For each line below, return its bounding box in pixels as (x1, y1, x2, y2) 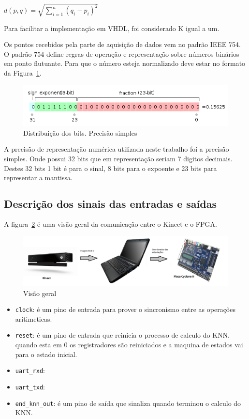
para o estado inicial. (15, 349, 77, 359)
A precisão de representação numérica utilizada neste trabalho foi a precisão (4, 144, 229, 154)
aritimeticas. (15, 313, 52, 324)
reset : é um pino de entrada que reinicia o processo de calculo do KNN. (15, 330, 230, 340)
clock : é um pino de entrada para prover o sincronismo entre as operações (15, 304, 235, 314)
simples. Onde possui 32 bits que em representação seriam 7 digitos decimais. (4, 154, 233, 164)
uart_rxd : (15, 365, 45, 375)
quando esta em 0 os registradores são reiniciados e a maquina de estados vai (15, 340, 243, 350)
